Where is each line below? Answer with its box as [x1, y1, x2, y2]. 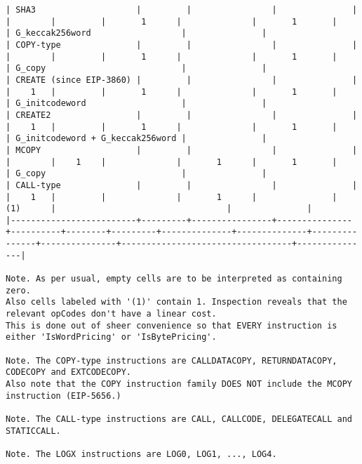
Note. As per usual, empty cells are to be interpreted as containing [6, 274, 342, 284]
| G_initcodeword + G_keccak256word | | [6, 133, 267, 144]
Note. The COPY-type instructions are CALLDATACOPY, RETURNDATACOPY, [6, 355, 337, 366]
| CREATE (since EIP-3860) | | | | [6, 74, 358, 85]
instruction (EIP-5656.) [6, 390, 121, 401]
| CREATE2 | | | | [6, 110, 358, 120]
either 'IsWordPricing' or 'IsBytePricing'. [6, 332, 217, 343]
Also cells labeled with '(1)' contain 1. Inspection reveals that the [6, 297, 347, 307]
